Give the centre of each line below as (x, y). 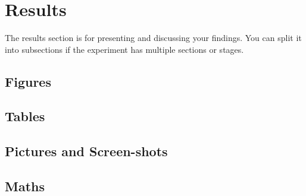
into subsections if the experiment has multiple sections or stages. (124, 49)
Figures (28, 81)
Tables (25, 116)
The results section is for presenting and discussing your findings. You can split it (153, 38)
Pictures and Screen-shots (86, 151)
